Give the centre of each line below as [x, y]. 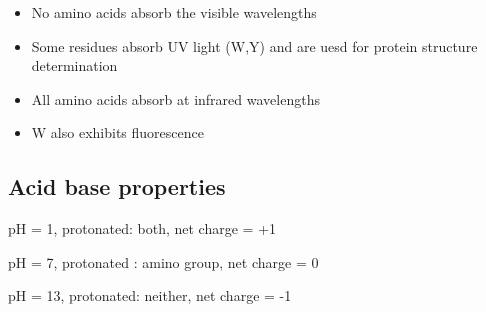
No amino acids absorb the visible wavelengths [174, 12]
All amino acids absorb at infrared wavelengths [175, 98]
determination [74, 65]
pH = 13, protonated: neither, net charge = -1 [150, 295]
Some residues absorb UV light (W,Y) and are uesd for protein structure [254, 45]
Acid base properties [117, 186]
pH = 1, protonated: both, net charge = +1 [142, 228]
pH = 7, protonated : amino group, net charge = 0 [163, 261]
